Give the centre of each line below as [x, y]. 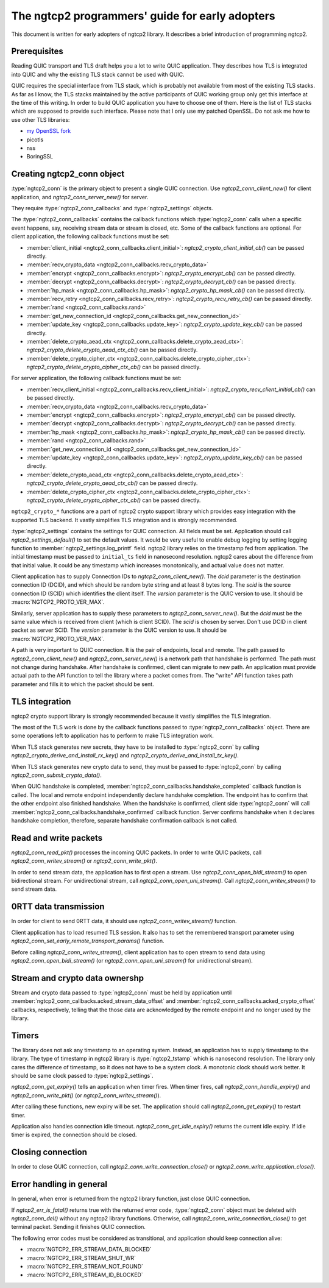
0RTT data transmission [58, 907]
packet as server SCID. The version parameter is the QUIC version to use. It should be [119, 630]
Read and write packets [57, 838]
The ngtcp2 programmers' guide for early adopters [143, 16]
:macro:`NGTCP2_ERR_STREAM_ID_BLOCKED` [85, 1275]
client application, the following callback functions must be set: [90, 236]
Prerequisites [37, 51]
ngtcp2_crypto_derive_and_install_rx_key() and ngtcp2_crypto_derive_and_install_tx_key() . [125, 755]
